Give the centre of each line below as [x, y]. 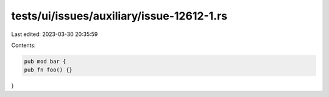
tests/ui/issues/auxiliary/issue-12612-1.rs [119, 16]
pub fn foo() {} [48, 70]
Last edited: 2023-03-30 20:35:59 [55, 34]
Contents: [23, 45]
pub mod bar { [45, 61]
